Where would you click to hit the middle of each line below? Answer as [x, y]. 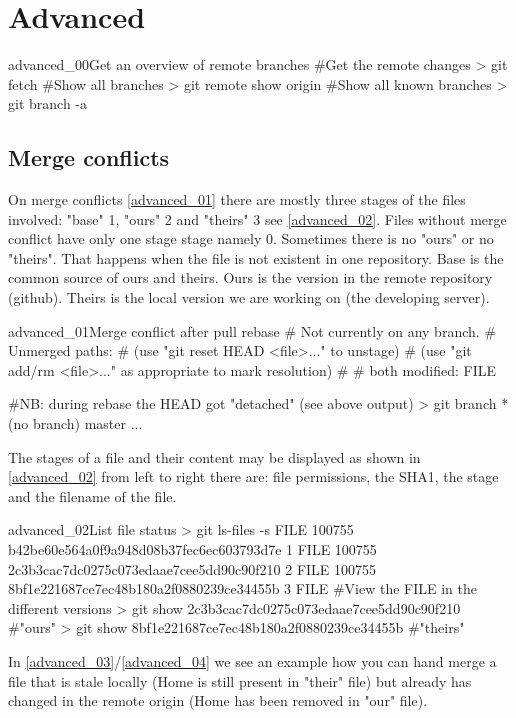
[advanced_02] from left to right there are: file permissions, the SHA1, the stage [253, 476]
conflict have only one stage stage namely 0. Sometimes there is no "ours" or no [251, 238]
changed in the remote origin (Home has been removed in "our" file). [218, 700]
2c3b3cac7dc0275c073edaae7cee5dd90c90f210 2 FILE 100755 [192, 568]
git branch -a [47, 103]
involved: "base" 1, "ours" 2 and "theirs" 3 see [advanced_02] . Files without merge [257, 218]
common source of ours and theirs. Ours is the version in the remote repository [250, 277]
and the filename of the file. [92, 495]
